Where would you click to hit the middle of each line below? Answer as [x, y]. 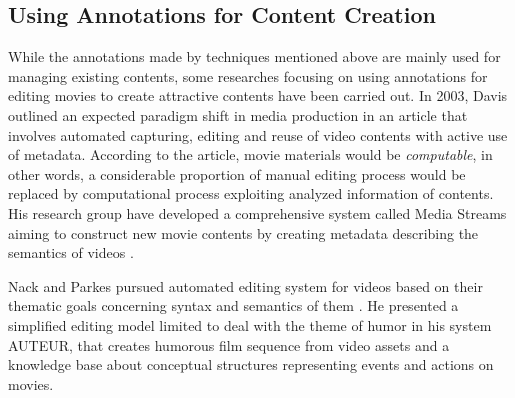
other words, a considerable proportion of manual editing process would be [237, 173]
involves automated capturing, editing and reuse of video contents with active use [258, 134]
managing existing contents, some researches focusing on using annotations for [248, 75]
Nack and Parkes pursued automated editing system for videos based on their [245, 285]
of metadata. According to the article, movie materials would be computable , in [250, 154]
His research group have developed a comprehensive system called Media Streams [257, 212]
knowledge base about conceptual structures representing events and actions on [251, 364]
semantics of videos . [71, 252]
